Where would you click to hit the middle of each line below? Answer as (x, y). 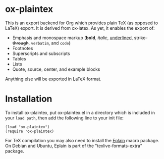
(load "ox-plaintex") (27, 127)
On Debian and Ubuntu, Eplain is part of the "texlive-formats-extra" (74, 146)
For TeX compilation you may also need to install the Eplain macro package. (82, 140)
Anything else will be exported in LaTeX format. (53, 79)
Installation (29, 99)
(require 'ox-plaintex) (30, 131)
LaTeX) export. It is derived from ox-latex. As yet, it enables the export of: (80, 28)
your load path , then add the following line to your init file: (64, 118)
